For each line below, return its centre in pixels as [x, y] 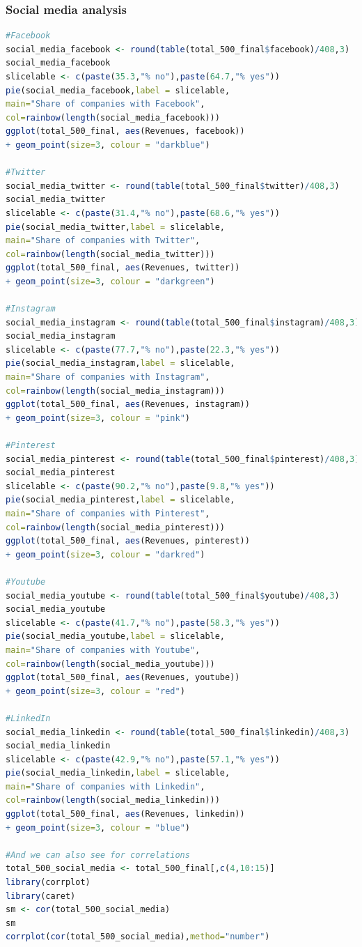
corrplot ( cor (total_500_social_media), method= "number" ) [138, 937]
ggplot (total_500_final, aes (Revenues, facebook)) [125, 131]
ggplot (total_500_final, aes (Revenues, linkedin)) [125, 814]
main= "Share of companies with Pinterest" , [108, 514]
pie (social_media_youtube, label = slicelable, [116, 637]
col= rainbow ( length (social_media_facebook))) [113, 117]
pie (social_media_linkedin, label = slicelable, [118, 773]
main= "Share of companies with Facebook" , [105, 104]
